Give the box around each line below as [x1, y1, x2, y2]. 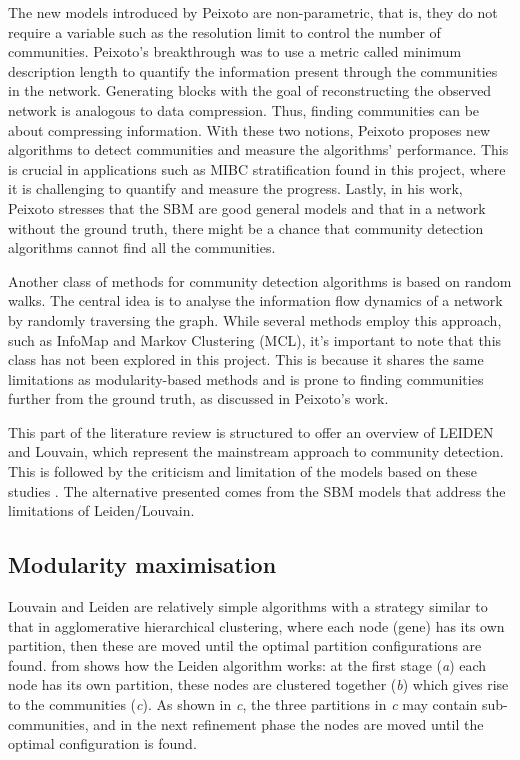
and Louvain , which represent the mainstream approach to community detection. [8, 441, 504, 462]
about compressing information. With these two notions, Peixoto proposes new [8, 119, 491, 140]
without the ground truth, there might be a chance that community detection [8, 217, 484, 238]
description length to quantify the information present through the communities [8, 60, 498, 81]
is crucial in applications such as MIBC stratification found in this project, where [8, 158, 506, 179]
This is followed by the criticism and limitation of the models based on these [8, 461, 478, 482]
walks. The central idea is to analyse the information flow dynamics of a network [8, 290, 503, 311]
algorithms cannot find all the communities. [8, 237, 276, 258]
